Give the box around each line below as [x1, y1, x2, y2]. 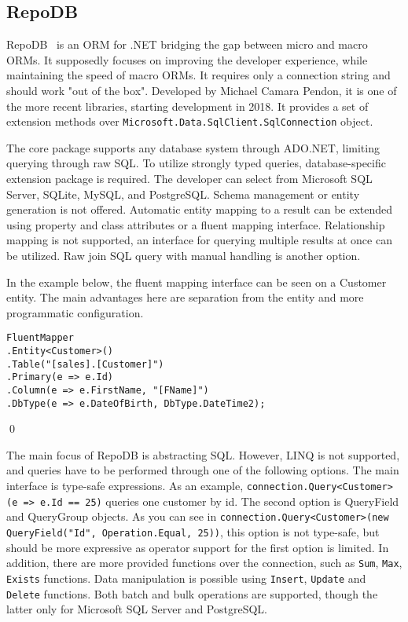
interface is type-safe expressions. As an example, [6, 477, 244, 494]
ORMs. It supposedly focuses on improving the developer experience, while [6, 51, 368, 68]
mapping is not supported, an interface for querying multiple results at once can [6, 232, 392, 248]
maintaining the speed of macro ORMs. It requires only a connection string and [6, 67, 391, 83]
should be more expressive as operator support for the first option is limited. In [6, 539, 389, 555]
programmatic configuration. [6, 304, 144, 320]
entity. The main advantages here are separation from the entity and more [6, 289, 364, 306]
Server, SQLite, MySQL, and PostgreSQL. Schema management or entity [6, 185, 360, 202]
